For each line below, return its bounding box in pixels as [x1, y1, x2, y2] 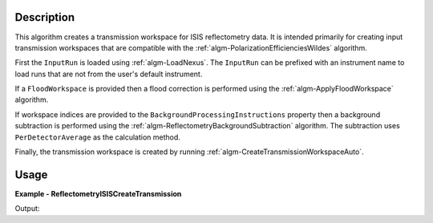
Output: [14, 204, 40, 213]
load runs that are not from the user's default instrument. [14, 69, 203, 79]
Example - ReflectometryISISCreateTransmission [14, 189, 182, 198]
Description [14, 10, 75, 24]
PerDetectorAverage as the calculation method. [14, 132, 180, 142]
